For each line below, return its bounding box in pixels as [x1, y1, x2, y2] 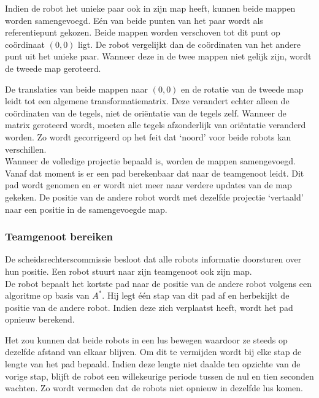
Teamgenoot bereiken [5, 229, 113, 244]
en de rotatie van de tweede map [181, 82, 304, 95]
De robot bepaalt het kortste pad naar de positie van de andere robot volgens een [5, 277, 312, 289]
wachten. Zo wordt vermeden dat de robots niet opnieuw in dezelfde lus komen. [5, 381, 303, 394]
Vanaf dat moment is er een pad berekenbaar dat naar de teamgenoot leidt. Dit [5, 166, 304, 179]
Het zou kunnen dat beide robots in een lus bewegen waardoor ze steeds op [5, 333, 288, 346]
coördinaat [5, 37, 45, 50]
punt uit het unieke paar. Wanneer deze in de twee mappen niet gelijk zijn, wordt [5, 50, 312, 63]
